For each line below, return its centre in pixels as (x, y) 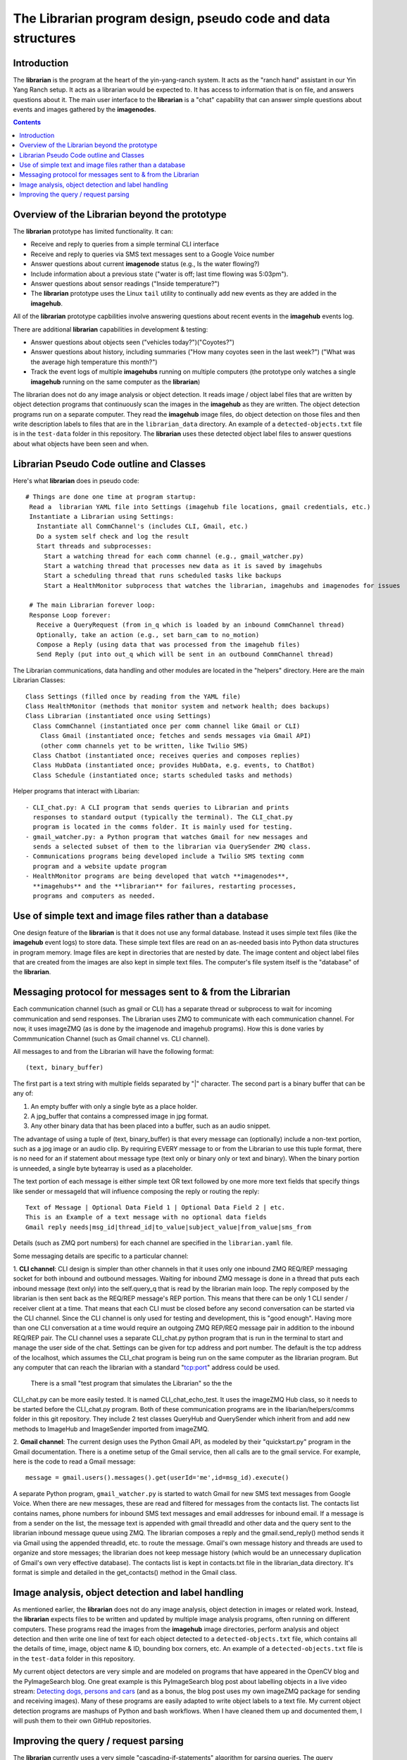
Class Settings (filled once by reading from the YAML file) (133, 696)
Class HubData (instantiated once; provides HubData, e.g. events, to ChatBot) (174, 765)
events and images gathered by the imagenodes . (84, 110)
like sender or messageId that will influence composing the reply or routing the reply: (136, 1191)
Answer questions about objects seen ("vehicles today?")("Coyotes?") (133, 342)
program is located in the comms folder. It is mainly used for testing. (163, 827)
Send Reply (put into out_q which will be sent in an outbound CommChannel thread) (185, 654)
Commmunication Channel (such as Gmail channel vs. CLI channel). (112, 1038)
